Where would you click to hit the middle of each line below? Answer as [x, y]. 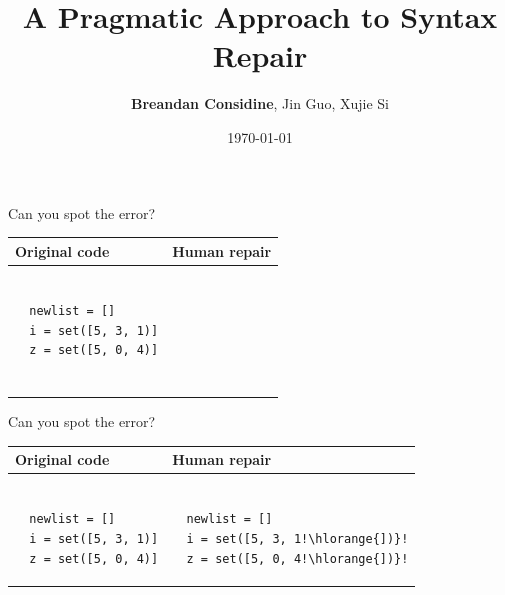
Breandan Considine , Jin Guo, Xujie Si [260, 103]
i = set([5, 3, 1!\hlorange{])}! [297, 539]
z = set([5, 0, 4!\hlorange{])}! [297, 558]
